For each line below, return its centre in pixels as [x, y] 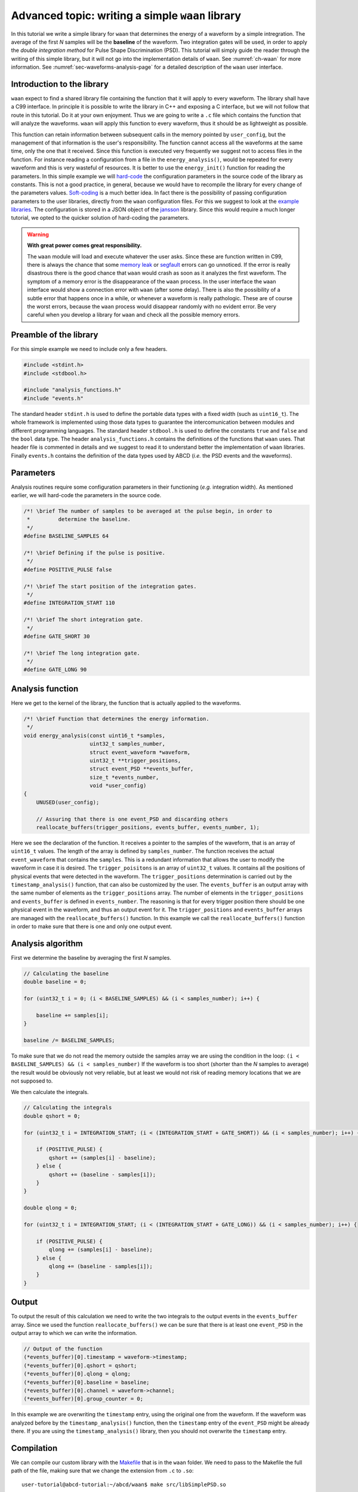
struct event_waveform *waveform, [140, 752]
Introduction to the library [60, 84]
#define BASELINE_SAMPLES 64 [66, 536]
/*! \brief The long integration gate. [82, 653]
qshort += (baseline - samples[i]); [102, 1175]
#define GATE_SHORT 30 [57, 636]
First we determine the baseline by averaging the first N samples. [91, 957]
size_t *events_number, [124, 777]
